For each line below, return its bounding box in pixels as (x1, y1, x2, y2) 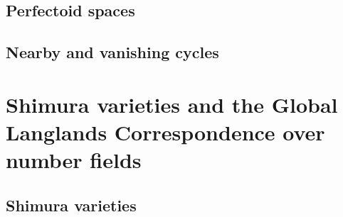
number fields (6, 145, 142, 174)
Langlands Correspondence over (6, 117, 325, 146)
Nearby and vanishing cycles (6, 41, 219, 63)
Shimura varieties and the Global (6, 89, 338, 118)
